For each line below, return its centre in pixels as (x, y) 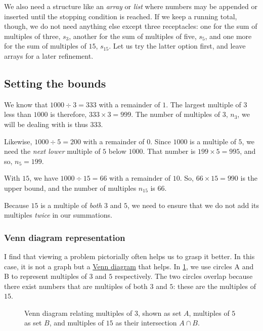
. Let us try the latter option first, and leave (177, 46)
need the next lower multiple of (52, 151)
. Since (161, 141)
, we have (44, 178)
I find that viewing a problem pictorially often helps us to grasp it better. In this (129, 256)
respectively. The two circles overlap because (184, 276)
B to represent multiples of (46, 276)
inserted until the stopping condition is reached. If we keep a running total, (121, 16)
